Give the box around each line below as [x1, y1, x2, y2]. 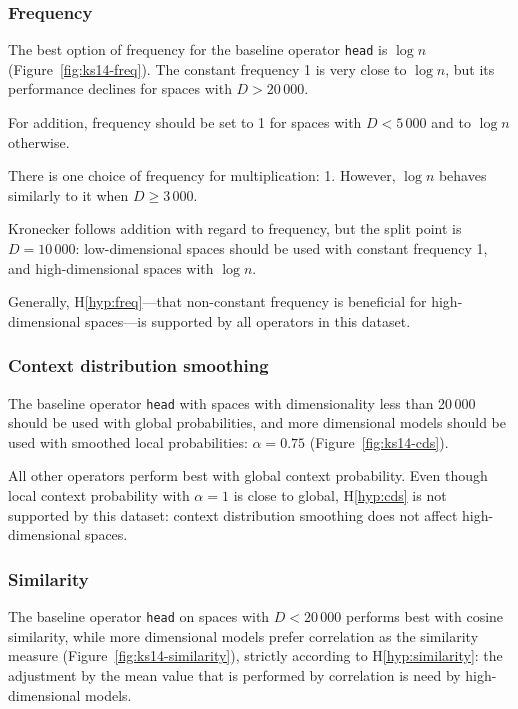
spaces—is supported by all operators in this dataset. [85, 310, 411, 331]
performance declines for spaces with [8, 78, 232, 99]
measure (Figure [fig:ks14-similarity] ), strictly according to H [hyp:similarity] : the [8, 645, 503, 666]
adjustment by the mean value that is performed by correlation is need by [8, 664, 461, 685]
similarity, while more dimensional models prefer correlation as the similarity [8, 625, 479, 646]
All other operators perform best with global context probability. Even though [8, 465, 488, 486]
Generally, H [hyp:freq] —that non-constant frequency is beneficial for [8, 291, 427, 312]
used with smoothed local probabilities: [8, 431, 248, 452]
